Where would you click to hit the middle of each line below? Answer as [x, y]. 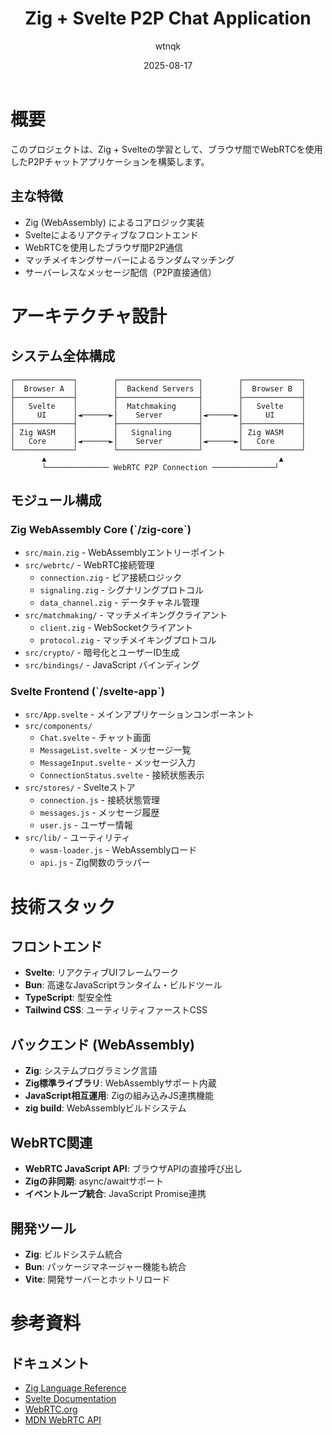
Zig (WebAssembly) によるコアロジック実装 [114, 222]
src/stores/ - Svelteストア [80, 788]
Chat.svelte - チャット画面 [95, 738]
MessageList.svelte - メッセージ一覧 [115, 750]
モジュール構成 [56, 500]
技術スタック [63, 906]
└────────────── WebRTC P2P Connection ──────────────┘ [160, 467]
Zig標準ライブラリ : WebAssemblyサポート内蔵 [120, 1083]
